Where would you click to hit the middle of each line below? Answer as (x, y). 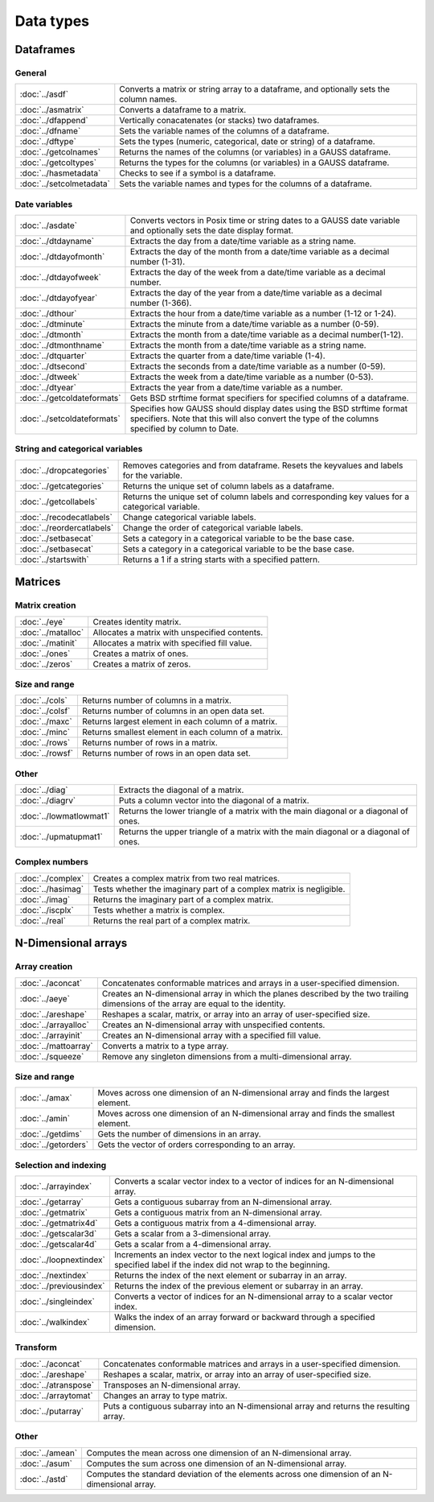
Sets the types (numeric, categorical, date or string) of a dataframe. (247, 142)
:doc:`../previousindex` (62, 1286)
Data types (52, 21)
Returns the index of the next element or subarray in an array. (230, 1276)
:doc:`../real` (43, 920)
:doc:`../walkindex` (55, 1323)
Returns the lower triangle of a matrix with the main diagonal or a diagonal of (264, 811)
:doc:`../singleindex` (57, 1302)
